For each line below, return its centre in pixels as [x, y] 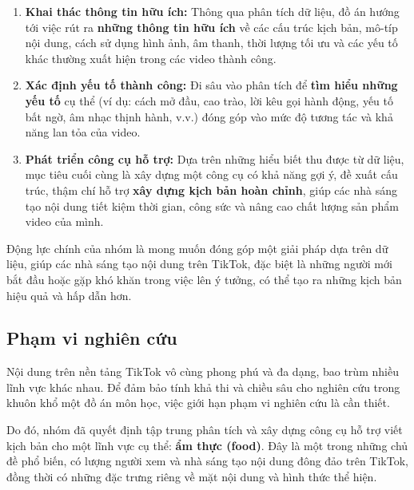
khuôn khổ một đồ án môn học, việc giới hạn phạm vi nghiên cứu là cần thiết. [198, 403]
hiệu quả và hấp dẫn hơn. [69, 295]
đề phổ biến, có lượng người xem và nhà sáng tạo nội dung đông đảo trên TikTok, [207, 461]
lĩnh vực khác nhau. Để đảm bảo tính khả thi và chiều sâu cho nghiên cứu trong [203, 387]
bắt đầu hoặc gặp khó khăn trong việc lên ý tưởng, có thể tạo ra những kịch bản [204, 279]
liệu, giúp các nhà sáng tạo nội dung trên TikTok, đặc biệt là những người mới [199, 264]
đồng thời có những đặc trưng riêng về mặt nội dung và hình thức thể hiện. [192, 476]
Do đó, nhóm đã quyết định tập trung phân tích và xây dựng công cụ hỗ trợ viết [205, 430]
